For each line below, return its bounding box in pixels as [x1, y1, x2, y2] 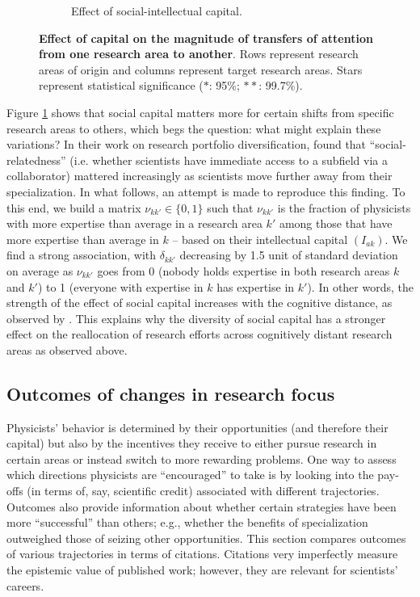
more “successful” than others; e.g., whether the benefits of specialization [6, 514, 368, 531]
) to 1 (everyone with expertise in [37, 278, 204, 295]
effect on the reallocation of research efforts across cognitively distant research [6, 326, 393, 343]
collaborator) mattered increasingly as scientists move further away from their [6, 167, 393, 184]
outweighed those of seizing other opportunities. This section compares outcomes [6, 529, 406, 546]
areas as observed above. [6, 341, 128, 358]
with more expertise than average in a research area [6, 215, 262, 232]
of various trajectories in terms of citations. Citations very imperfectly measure [6, 545, 398, 562]
